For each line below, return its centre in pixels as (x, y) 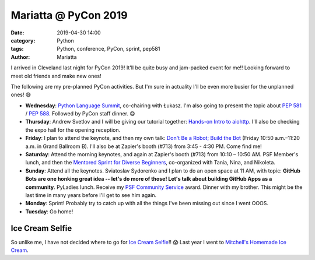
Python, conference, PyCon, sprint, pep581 (108, 49)
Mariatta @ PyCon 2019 (69, 15)
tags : (17, 49)
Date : (17, 33)
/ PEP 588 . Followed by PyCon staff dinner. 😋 (80, 114)
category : (23, 40)
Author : (20, 57)
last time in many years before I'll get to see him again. (91, 195)
